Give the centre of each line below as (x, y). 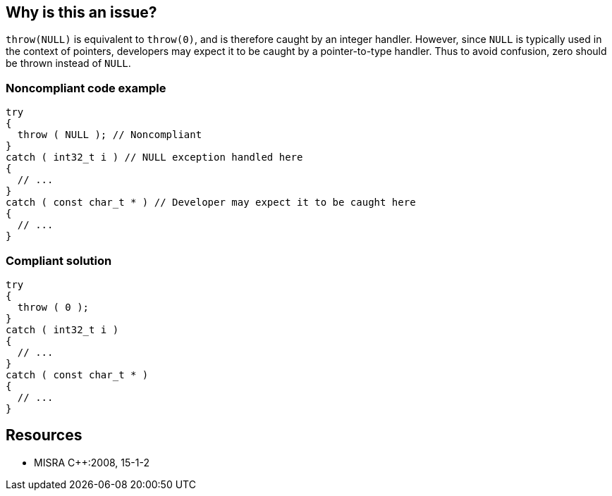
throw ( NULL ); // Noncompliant (110, 135)
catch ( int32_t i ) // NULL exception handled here (154, 157)
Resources (44, 435)
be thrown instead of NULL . (68, 63)
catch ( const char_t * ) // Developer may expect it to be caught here (211, 203)
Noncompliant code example (86, 88)
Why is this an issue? (81, 12)
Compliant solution (59, 260)
